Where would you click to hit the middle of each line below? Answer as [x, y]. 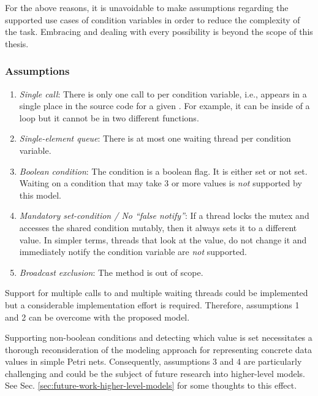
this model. [40, 195]
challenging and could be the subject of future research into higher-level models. [155, 373]
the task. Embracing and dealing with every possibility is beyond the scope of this [159, 32]
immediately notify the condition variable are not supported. [133, 252]
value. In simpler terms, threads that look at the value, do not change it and [163, 239]
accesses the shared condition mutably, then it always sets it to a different [158, 227]
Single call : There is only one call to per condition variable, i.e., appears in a [163, 93]
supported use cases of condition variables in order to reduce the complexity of [153, 19]
